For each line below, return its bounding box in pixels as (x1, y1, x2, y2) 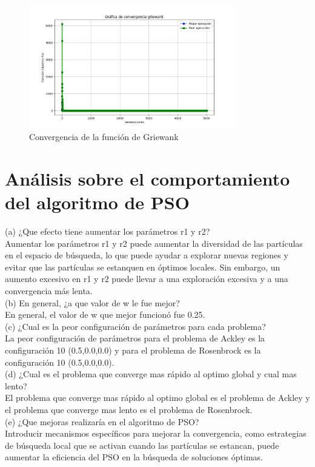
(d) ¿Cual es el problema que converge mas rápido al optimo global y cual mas (5, 368, 297, 380)
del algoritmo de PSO (5, 190, 190, 215)
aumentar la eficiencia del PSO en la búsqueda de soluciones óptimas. (5, 451, 263, 463)
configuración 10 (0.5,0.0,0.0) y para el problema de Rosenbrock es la (5, 343, 261, 356)
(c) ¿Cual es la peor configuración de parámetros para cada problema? (5, 320, 266, 332)
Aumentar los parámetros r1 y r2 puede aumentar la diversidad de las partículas (5, 237, 303, 249)
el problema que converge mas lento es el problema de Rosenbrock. (5, 403, 253, 415)
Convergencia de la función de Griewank (29, 130, 179, 143)
